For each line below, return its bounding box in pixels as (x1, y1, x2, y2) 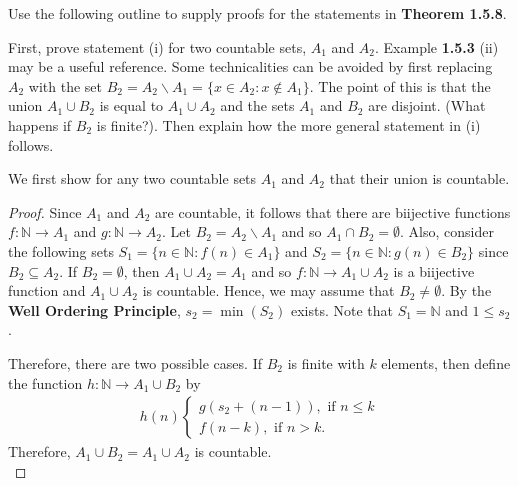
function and (8, 280, 86, 301)
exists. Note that (290, 299, 393, 320)
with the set (28, 75, 103, 96)
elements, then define (381, 352, 511, 373)
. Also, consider (399, 221, 494, 242)
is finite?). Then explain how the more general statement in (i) (96, 114, 481, 135)
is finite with (287, 352, 365, 373)
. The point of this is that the (309, 75, 491, 96)
